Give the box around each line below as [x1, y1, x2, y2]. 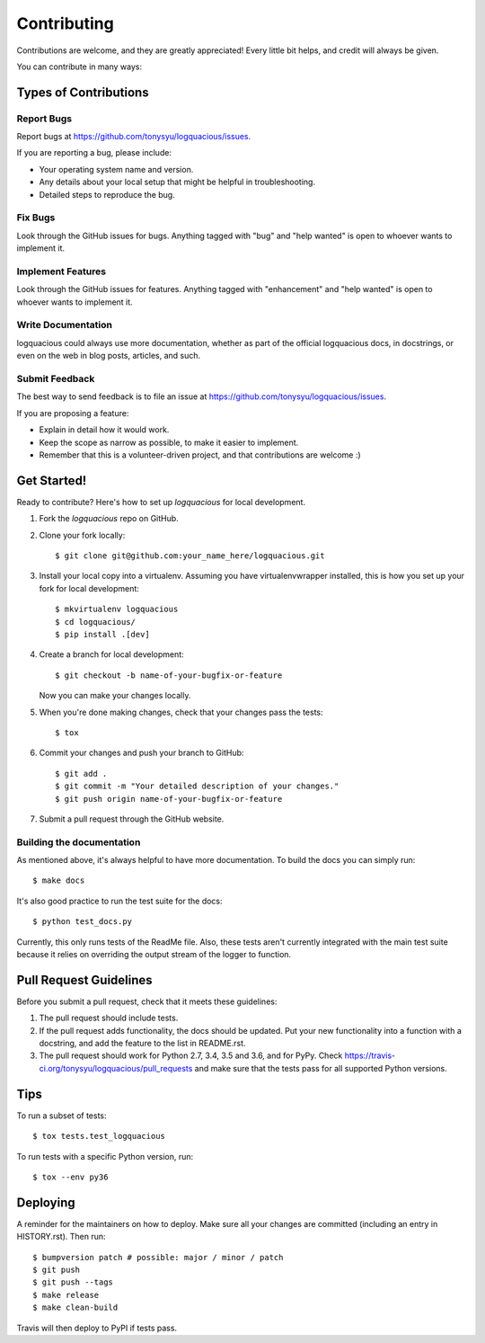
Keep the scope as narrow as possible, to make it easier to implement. [39, 437, 299, 448]
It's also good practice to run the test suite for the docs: [16, 895, 224, 906]
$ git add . [55, 769, 108, 778]
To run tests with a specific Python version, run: [16, 1151, 194, 1161]
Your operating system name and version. [39, 164, 194, 174]
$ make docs [32, 876, 85, 885]
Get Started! [16, 473, 87, 488]
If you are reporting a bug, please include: [16, 147, 172, 158]
